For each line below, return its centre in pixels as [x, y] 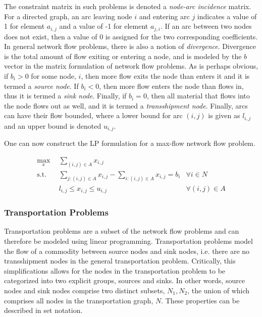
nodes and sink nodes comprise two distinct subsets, [85, 290]
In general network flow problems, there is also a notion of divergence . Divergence [130, 46]
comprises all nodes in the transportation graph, [79, 300]
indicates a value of [227, 16]
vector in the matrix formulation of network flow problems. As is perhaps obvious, [131, 66]
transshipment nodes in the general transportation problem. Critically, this [120, 261]
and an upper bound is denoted [53, 125]
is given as [224, 115]
